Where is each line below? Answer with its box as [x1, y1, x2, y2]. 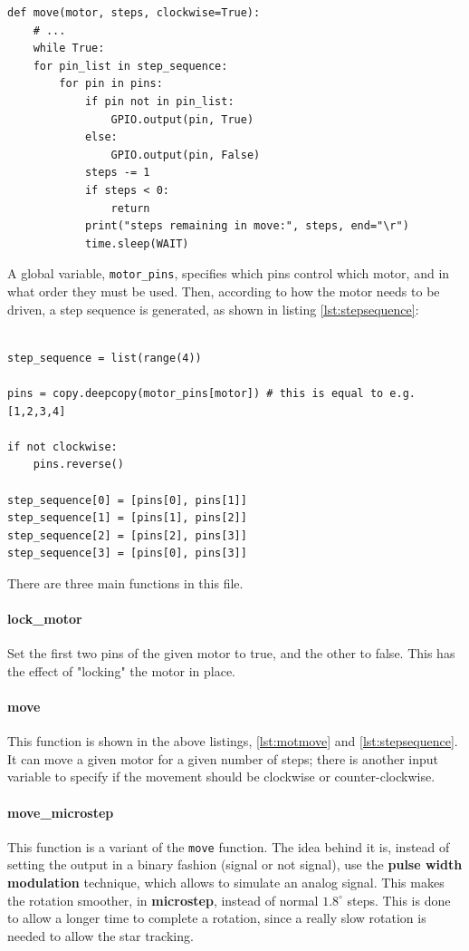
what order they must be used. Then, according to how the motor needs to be [7, 281, 440, 300]
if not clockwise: [7, 440, 118, 453]
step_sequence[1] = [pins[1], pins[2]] [7, 511, 247, 525]
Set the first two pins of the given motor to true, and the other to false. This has [7, 644, 455, 663]
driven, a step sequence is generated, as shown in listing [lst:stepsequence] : [7, 299, 419, 318]
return [110, 201, 150, 215]
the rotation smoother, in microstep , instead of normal [7, 890, 319, 909]
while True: [33, 42, 105, 55]
